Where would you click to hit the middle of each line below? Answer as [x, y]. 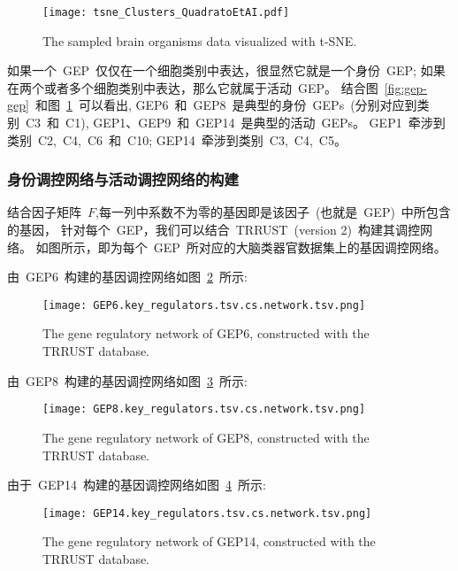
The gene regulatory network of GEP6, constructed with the [206, 333]
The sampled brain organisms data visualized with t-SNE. [200, 40]
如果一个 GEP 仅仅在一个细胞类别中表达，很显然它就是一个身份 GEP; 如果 [226, 70]
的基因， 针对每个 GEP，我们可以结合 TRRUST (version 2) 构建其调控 [214, 230]
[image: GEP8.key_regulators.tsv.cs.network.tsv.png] [204, 409]
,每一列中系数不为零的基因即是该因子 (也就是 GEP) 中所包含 [273, 212]
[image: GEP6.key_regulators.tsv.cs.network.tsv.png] [204, 305]
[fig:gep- [405, 87]
